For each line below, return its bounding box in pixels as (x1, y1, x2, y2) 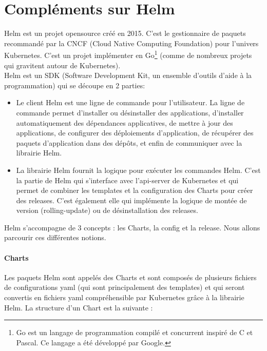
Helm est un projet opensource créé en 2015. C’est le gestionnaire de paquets (4, 28, 246, 38)
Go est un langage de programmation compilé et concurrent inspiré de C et (16, 327, 253, 338)
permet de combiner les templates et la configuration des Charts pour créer (16, 185, 253, 196)
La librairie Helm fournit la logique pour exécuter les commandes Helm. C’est (16, 164, 261, 175)
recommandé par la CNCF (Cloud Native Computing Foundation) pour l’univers (4, 37, 259, 48)
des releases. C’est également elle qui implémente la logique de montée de (16, 194, 247, 205)
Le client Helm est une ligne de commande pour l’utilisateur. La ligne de (16, 97, 245, 108)
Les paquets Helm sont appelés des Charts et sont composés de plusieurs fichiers (4, 271, 257, 282)
